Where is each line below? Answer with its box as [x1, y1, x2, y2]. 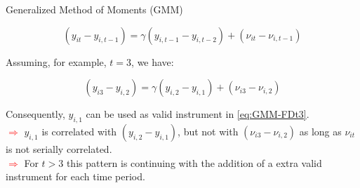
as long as [299, 123, 342, 138]
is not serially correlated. [6, 141, 112, 156]
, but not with [178, 123, 239, 138]
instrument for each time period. [6, 169, 145, 184]
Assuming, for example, [6, 54, 107, 69]
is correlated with [41, 123, 117, 138]
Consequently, [6, 107, 65, 121]
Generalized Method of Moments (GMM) [6, 2, 183, 16]
